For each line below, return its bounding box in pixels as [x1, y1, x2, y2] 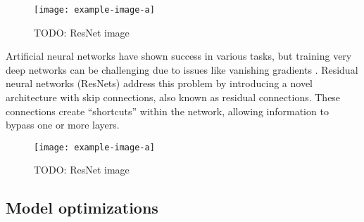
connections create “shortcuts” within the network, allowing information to [6, 103, 329, 118]
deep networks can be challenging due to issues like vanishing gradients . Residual [6, 62, 358, 77]
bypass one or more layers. [6, 117, 120, 132]
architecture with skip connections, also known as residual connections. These [6, 90, 341, 105]
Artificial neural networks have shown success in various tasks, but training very [6, 48, 352, 63]
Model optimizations [6, 197, 158, 218]
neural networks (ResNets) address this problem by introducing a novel [6, 76, 313, 91]
